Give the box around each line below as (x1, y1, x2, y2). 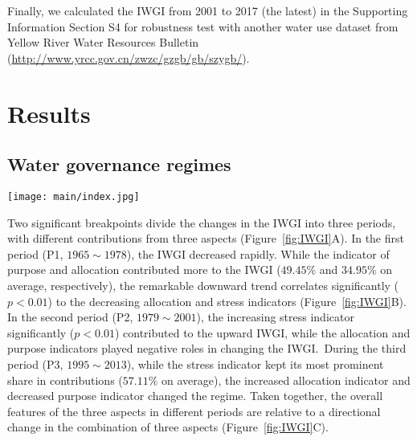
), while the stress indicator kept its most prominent (126, 355, 384, 372)
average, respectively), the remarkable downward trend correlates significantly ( (7, 276, 399, 293)
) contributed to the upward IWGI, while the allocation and (114, 324, 411, 341)
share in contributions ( (7, 371, 123, 388)
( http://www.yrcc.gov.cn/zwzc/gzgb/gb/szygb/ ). (7, 49, 250, 66)
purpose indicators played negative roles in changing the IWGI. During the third (7, 340, 407, 357)
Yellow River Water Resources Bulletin (7, 34, 199, 51)
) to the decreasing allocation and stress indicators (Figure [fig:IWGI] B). (47, 292, 407, 309)
